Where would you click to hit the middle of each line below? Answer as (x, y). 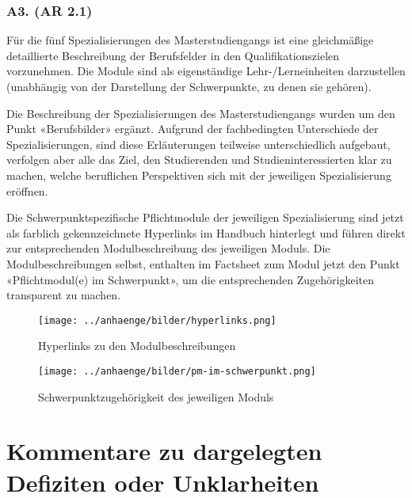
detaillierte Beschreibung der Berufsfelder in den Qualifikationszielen (173, 55)
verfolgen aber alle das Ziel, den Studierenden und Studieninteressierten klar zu (199, 160)
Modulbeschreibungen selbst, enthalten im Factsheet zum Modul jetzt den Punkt (203, 263)
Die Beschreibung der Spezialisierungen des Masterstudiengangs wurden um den (201, 113)
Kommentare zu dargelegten (164, 451)
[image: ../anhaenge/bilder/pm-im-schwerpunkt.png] (177, 371)
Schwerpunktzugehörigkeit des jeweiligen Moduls (156, 396)
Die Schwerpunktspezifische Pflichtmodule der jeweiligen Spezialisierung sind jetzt (205, 217)
